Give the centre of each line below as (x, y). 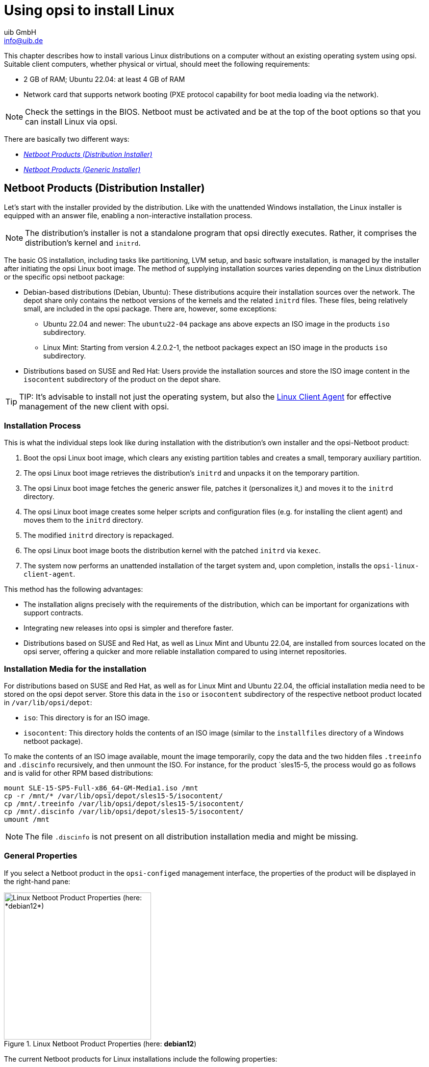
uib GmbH (20, 32)
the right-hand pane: (37, 881)
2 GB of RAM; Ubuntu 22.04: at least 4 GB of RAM (104, 79)
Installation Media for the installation (75, 669)
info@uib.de (24, 40)
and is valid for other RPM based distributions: (79, 773)
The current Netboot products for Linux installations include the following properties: (141, 1059)
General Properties (41, 856)
